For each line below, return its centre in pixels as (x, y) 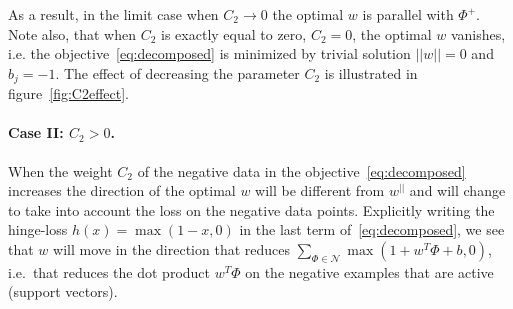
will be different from (320, 190)
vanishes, (478, 33)
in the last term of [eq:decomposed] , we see (372, 229)
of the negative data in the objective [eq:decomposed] (301, 170)
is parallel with (408, 14)
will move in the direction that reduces (172, 249)
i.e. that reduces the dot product (109, 271)
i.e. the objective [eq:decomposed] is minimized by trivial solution (209, 53)
